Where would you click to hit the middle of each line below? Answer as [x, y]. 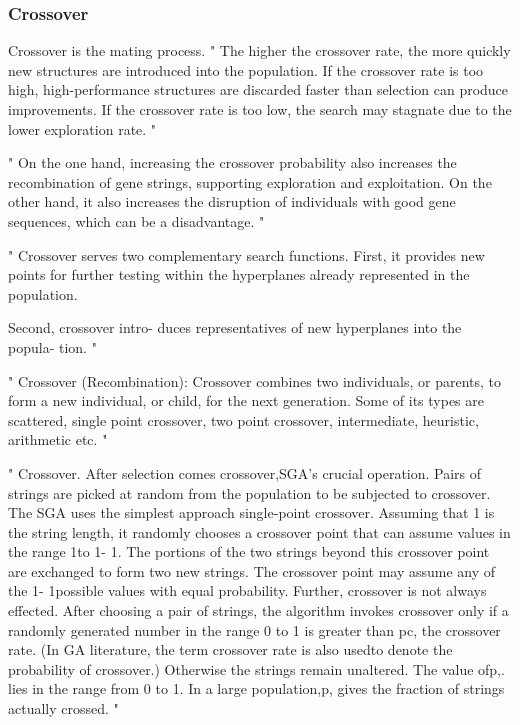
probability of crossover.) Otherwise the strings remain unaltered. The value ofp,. [256, 668]
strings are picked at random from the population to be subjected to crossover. [249, 492]
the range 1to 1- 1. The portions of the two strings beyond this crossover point [249, 551]
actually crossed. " [63, 708]
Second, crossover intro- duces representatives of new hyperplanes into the [235, 327]
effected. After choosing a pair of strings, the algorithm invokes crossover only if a [258, 610]
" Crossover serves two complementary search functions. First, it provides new [246, 254]
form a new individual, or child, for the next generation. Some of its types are [246, 400]
